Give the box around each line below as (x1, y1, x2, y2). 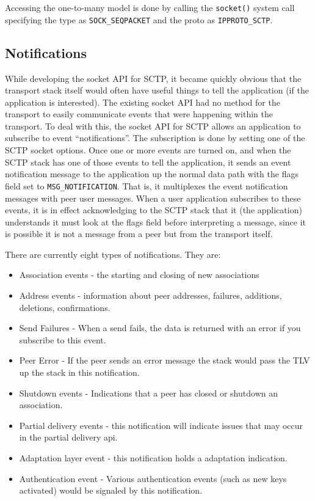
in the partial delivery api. (19, 431, 118, 444)
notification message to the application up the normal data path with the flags (5, 167, 299, 180)
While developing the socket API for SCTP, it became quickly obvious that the (5, 71, 302, 84)
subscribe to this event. (19, 333, 106, 346)
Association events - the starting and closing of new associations (19, 268, 259, 281)
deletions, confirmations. (19, 301, 110, 313)
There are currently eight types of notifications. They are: (5, 247, 221, 260)
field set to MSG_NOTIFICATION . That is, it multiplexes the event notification (5, 179, 288, 192)
